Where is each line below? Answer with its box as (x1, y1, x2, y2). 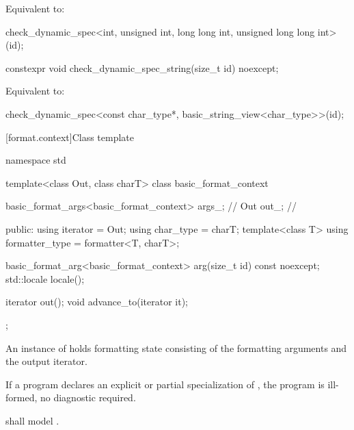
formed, (5, 390, 38, 405)
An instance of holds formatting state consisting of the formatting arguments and (5, 340, 347, 355)
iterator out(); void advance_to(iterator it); (5, 294, 188, 309)
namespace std (5, 153, 66, 167)
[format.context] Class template (5, 129, 135, 144)
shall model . (5, 413, 59, 427)
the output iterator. (5, 354, 87, 368)
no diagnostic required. (40, 390, 136, 405)
